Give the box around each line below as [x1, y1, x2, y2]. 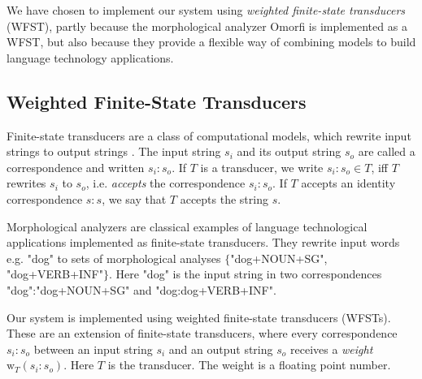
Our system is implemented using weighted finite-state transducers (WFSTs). [7, 308, 391, 325]
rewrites [7, 174, 46, 192]
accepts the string [180, 190, 268, 207]
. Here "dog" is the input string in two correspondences [109, 265, 382, 282]
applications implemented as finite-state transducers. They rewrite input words [7, 234, 400, 251]
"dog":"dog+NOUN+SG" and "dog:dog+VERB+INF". [7, 281, 276, 298]
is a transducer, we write [200, 158, 324, 175]
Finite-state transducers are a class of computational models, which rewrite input [7, 127, 411, 144]
